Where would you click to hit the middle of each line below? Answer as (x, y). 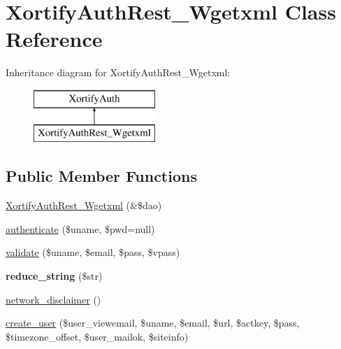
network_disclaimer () (53, 299)
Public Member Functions (101, 176)
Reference (54, 39)
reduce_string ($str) (54, 276)
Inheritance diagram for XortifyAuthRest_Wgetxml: (118, 72)
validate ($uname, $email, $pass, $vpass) (93, 252)
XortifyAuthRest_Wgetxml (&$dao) (84, 205)
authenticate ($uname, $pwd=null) (80, 228)
